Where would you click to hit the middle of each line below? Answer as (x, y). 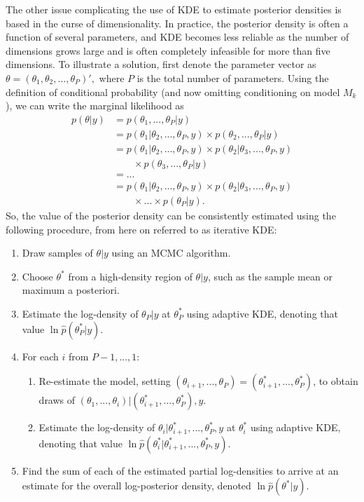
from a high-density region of (130, 276)
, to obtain (336, 381)
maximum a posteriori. (71, 290)
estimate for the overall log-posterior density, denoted (136, 486)
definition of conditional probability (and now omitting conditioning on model (173, 91)
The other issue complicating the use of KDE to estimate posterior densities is (174, 9)
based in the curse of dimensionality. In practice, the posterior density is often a (177, 23)
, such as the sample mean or (270, 276)
